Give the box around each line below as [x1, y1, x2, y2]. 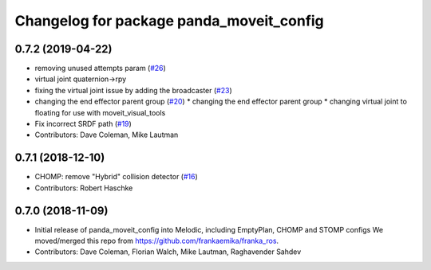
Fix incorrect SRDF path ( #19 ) [34, 119, 132, 129]
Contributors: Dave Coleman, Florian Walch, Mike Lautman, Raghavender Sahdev [34, 247, 302, 256]
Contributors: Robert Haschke [34, 183, 133, 193]
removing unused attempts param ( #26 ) [34, 64, 167, 73]
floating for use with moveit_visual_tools [34, 108, 166, 117]
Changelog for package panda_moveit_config [14, 12, 325, 29]
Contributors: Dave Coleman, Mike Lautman [34, 130, 179, 139]
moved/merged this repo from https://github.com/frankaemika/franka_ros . [34, 236, 279, 245]
